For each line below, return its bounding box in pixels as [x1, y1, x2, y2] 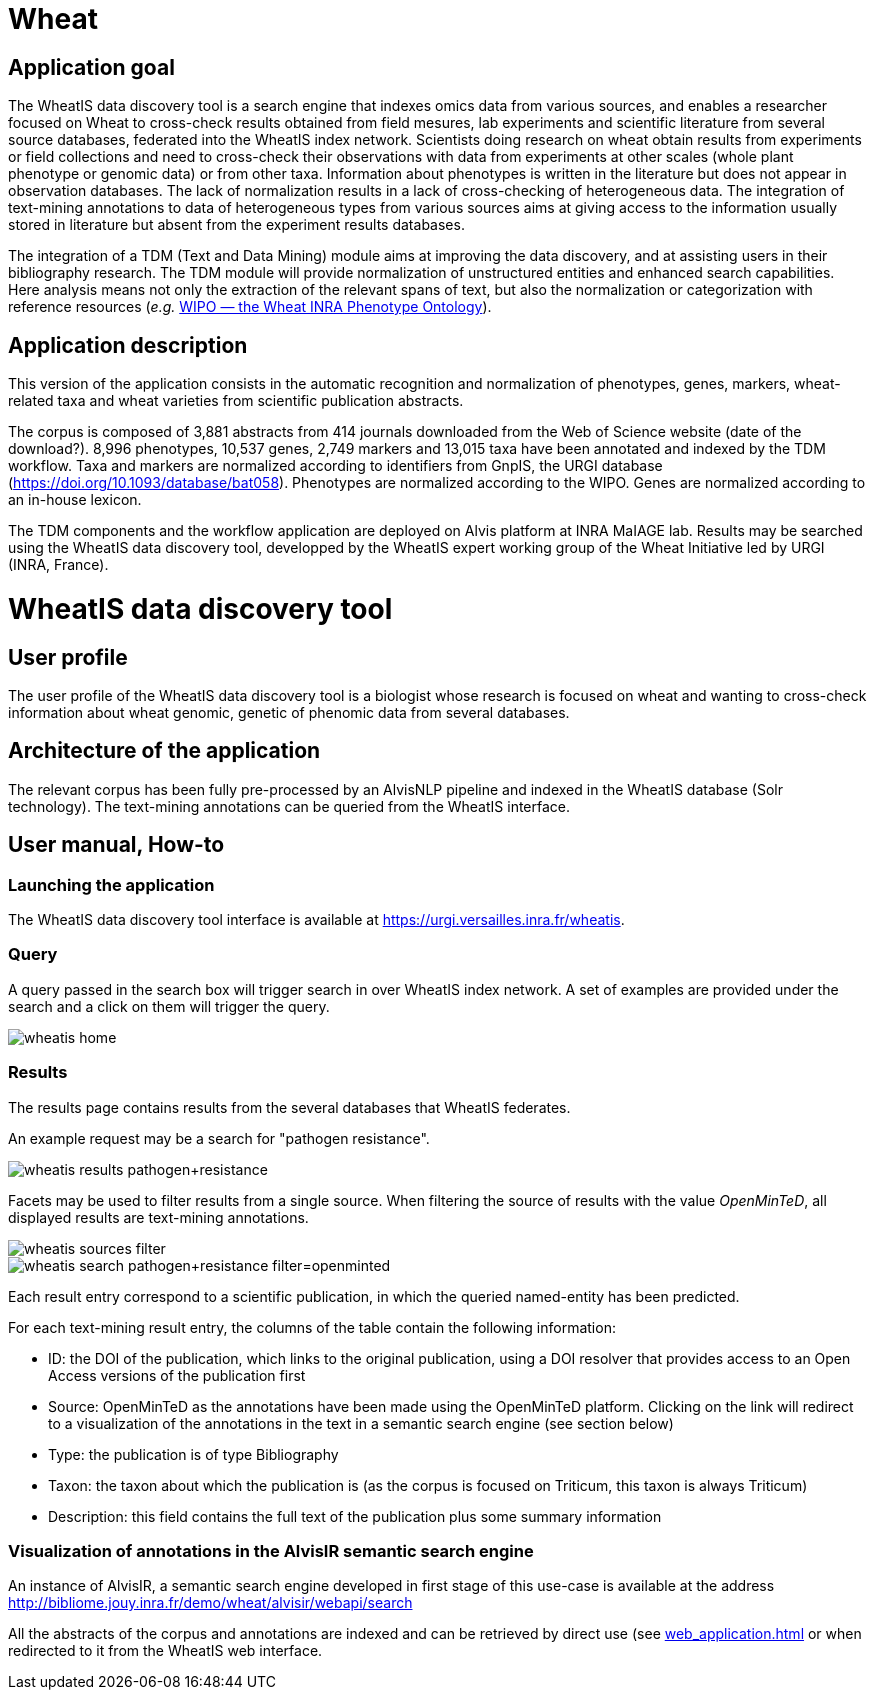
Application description [8, 332, 248, 358]
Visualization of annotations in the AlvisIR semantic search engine [8, 1540, 534, 1561]
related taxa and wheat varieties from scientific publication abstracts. [8, 392, 464, 410]
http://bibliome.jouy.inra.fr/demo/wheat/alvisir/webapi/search [8, 1594, 413, 1612]
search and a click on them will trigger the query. [8, 997, 330, 1015]
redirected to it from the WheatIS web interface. [8, 1642, 323, 1660]
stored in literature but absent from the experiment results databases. [8, 216, 465, 234]
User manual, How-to [8, 832, 225, 858]
